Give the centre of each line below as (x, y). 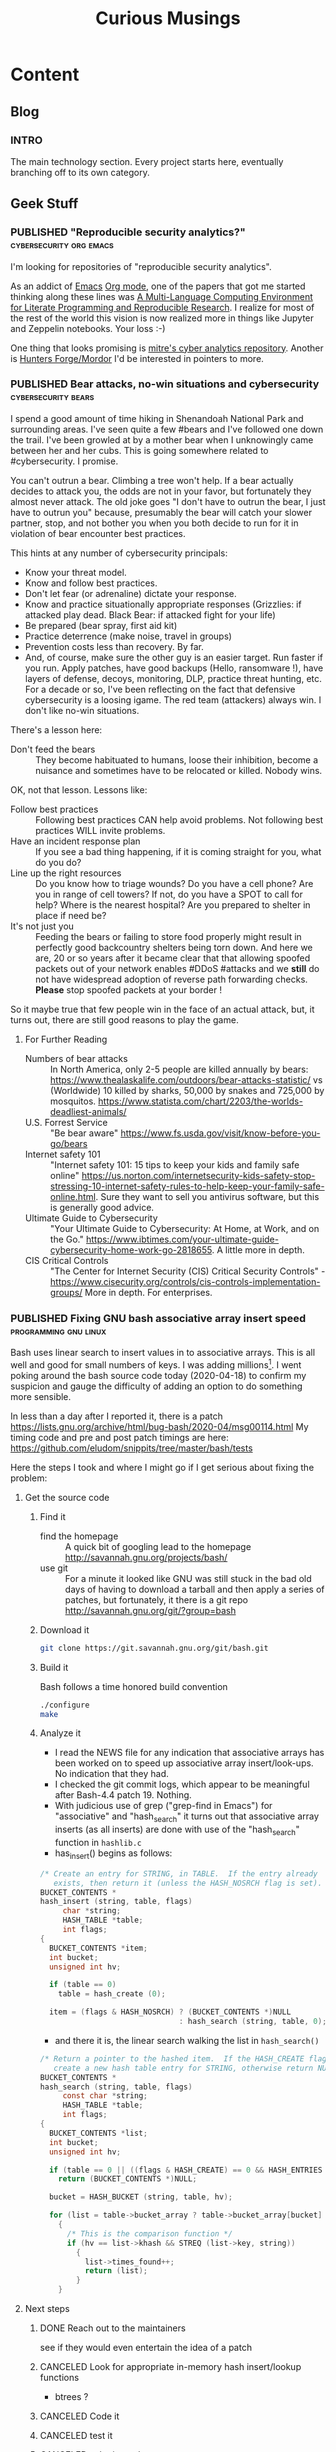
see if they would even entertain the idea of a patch (146, 2348)
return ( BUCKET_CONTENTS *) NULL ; (128, 2179)
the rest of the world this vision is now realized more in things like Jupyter (162, 318)
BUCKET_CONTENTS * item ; (98, 1948)
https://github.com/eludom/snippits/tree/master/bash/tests (131, 1448)
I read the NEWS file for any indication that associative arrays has (189, 1753)
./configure (64, 1705)
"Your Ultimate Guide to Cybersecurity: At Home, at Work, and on (184, 1228)
